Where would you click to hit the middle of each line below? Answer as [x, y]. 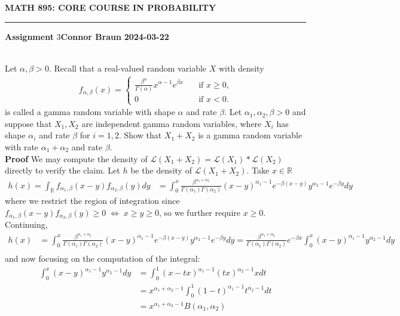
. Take [258, 170]
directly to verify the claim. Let [62, 170]
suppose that [28, 123]
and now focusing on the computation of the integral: [103, 258]
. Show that [141, 135]
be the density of [161, 170]
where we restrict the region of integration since [92, 200]
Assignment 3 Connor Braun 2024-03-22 [87, 36]
